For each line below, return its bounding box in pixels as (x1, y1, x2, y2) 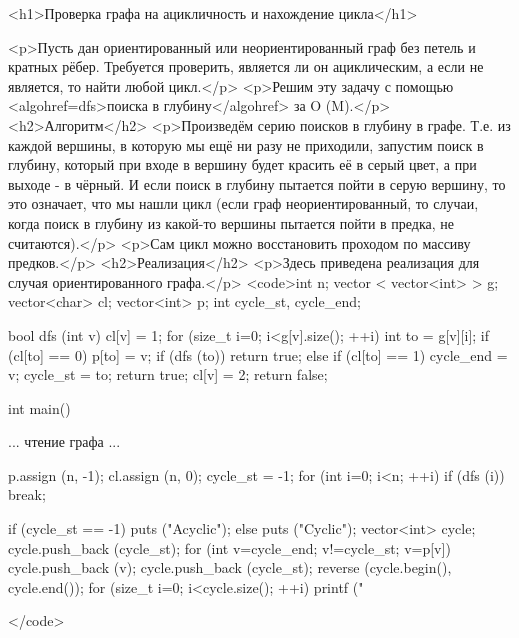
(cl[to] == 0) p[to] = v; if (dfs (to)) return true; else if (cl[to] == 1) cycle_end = (8, 344, 508, 365)
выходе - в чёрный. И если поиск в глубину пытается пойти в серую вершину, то (8, 173, 506, 194)
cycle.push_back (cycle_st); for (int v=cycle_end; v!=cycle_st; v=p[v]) (8, 537, 451, 558)
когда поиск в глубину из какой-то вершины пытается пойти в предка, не (8, 212, 455, 233)
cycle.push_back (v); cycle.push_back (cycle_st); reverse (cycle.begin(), (8, 557, 452, 578)
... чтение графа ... (8, 431, 121, 452)
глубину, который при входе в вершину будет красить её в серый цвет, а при (8, 154, 477, 175)
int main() (8, 397, 71, 418)
